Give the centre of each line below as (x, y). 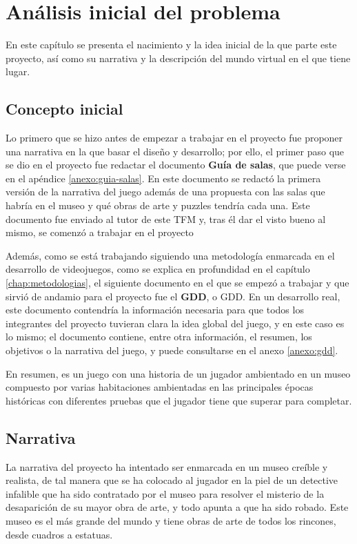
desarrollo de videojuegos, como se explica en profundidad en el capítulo (158, 269)
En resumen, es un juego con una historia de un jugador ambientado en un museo (178, 373)
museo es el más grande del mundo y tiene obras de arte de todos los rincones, (171, 520)
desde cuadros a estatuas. (59, 534)
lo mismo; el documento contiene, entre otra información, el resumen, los (159, 337)
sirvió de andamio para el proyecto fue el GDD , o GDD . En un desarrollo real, (173, 296)
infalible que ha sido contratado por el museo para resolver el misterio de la (165, 493)
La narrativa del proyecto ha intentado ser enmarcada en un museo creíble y (167, 466)
